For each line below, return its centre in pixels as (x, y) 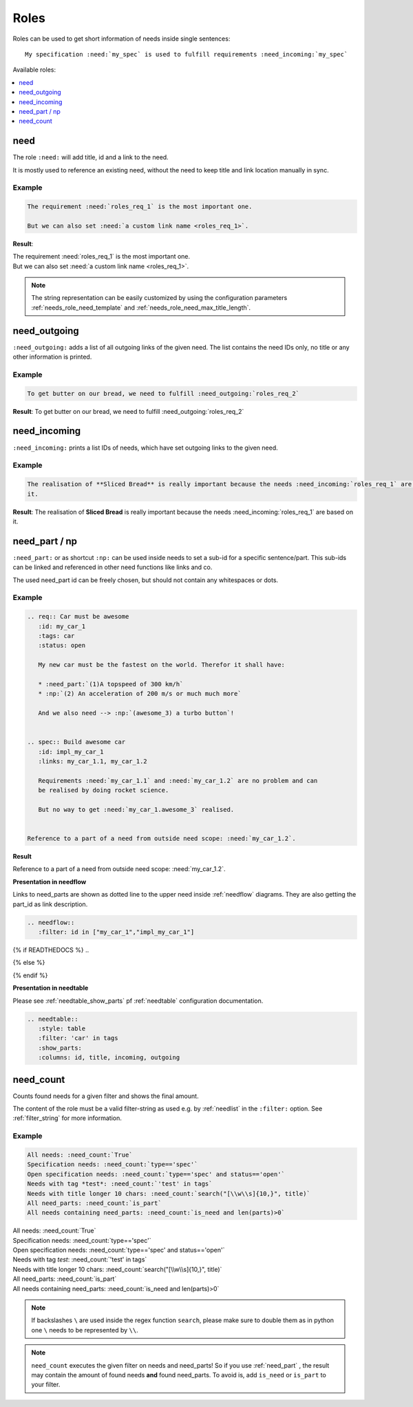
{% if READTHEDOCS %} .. (51, 950)
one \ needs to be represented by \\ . (85, 1330)
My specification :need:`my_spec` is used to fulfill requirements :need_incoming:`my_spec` (187, 54)
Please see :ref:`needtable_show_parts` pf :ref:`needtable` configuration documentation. (138, 1001)
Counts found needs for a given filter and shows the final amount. (106, 1096)
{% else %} (29, 963)
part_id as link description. (50, 904)
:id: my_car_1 (62, 626)
